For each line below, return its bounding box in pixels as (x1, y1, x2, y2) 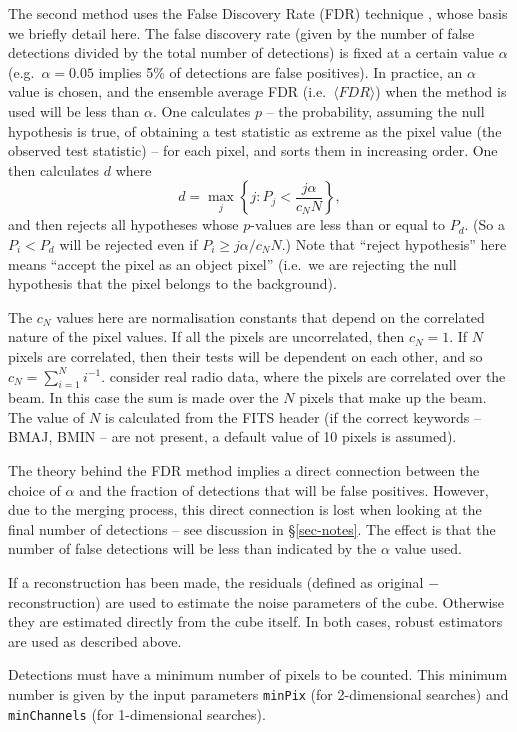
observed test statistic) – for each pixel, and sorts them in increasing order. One (8, 140, 498, 161)
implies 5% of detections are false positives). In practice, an (98, 61, 463, 82)
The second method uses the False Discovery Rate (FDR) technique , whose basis (8, 3, 508, 23)
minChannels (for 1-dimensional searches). (8, 703, 266, 724)
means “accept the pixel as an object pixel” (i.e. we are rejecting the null (8, 253, 457, 274)
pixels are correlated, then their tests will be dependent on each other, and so (8, 345, 483, 366)
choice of (8, 479, 61, 500)
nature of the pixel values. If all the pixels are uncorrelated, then (8, 326, 405, 347)
